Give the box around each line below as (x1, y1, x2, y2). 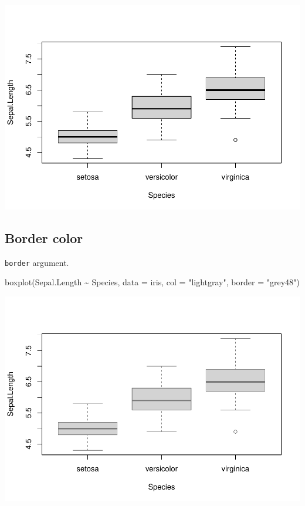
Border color (5, 228, 83, 247)
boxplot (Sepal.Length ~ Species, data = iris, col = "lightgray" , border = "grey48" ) (5, 276, 300, 288)
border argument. (5, 256, 69, 268)
